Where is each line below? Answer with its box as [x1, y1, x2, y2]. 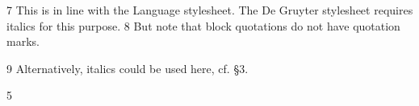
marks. [6, 33, 40, 50]
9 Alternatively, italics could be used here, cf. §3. [6, 59, 249, 76]
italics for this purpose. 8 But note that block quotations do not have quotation [6, 17, 400, 34]
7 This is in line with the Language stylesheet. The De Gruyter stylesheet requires [6, 2, 413, 18]
